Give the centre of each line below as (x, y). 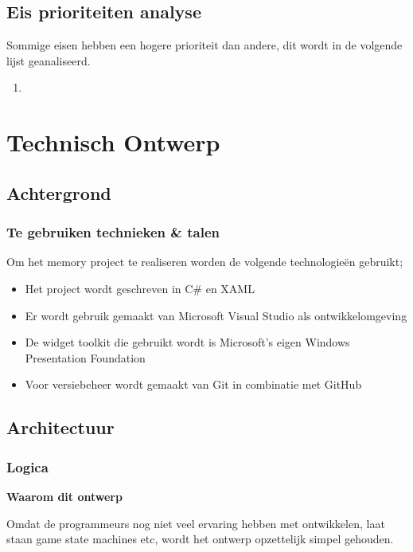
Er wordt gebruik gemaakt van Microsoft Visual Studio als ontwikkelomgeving (216, 315)
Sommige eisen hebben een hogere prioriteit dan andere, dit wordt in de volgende (205, 45)
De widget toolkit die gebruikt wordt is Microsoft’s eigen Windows (187, 342)
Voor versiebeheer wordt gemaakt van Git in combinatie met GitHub (193, 384)
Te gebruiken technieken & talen (113, 232)
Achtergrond (59, 192)
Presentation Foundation (85, 357)
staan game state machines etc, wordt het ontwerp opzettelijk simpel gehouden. (200, 539)
